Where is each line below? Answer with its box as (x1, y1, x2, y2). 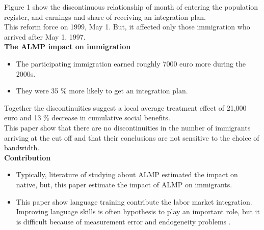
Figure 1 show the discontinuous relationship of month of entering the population (4, 2, 258, 12)
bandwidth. (4, 142, 40, 153)
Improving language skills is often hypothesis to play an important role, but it (16, 206, 260, 217)
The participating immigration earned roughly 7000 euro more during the (16, 58, 246, 69)
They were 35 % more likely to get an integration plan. (16, 85, 188, 96)
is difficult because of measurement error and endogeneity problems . (16, 216, 231, 226)
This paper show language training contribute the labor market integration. (16, 196, 252, 207)
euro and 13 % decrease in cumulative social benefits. (4, 112, 170, 123)
